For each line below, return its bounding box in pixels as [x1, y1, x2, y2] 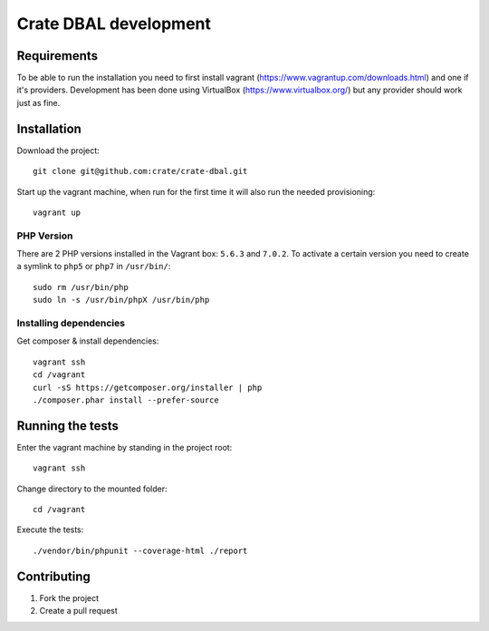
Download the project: [16, 145, 100, 156]
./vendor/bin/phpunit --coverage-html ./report [33, 545, 248, 556]
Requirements [16, 48, 99, 63]
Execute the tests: [16, 524, 84, 535]
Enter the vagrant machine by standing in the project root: [16, 442, 233, 452]
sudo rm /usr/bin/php [33, 282, 129, 292]
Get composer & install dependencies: [16, 335, 159, 346]
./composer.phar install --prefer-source [33, 394, 219, 405]
